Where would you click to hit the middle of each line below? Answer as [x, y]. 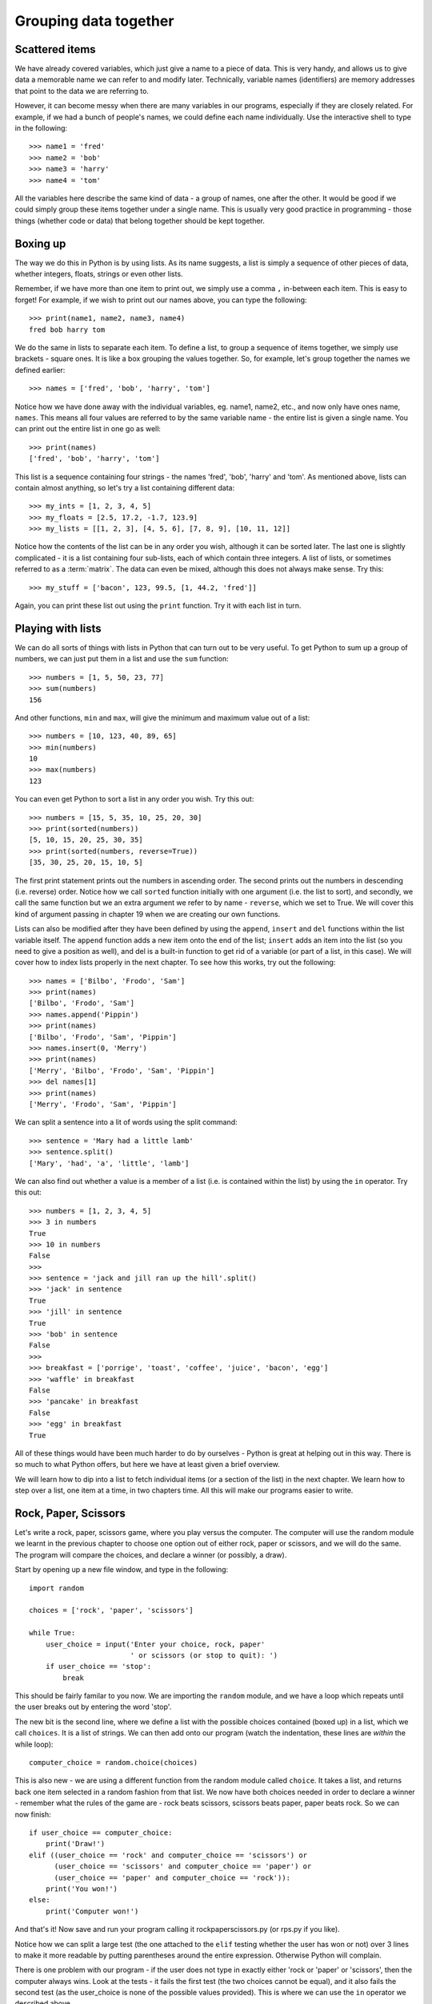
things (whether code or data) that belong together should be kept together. [140, 220]
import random [56, 1588]
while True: [52, 1633]
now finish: [33, 1814]
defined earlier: [40, 370]
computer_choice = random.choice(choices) [114, 1763]
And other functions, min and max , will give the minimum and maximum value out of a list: [162, 717]
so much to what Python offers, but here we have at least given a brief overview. [147, 1465]
